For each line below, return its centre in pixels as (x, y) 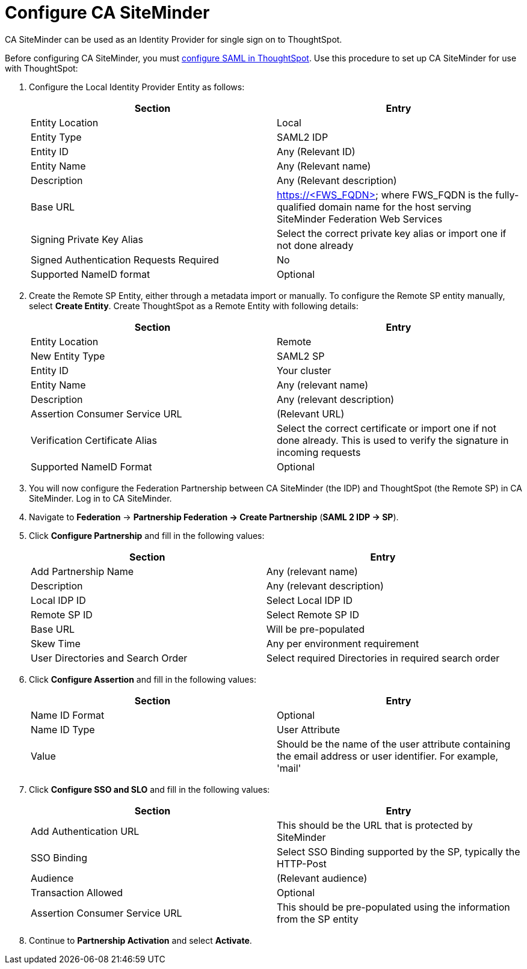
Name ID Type (63, 729)
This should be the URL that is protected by (375, 825)
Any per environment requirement (343, 643)
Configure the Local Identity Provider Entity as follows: (137, 87)
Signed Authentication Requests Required (125, 260)
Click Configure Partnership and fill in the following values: (147, 535)
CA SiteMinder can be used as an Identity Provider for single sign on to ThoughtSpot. (174, 39)
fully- (507, 195)
